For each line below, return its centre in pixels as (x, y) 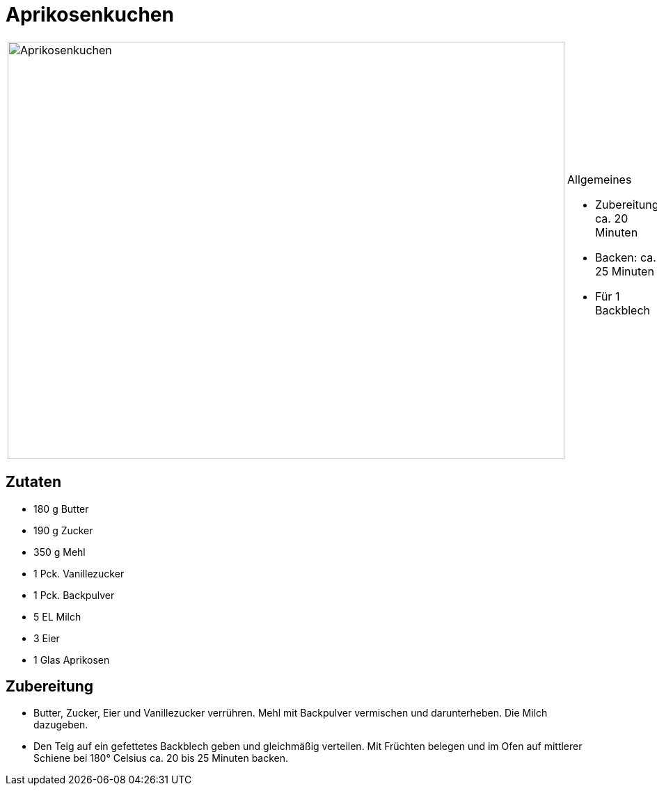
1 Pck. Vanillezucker (79, 573)
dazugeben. (61, 725)
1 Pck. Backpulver (74, 595)
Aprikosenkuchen (90, 15)
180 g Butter (61, 509)
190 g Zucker (63, 530)
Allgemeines (600, 179)
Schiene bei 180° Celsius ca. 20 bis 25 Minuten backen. (161, 758)
